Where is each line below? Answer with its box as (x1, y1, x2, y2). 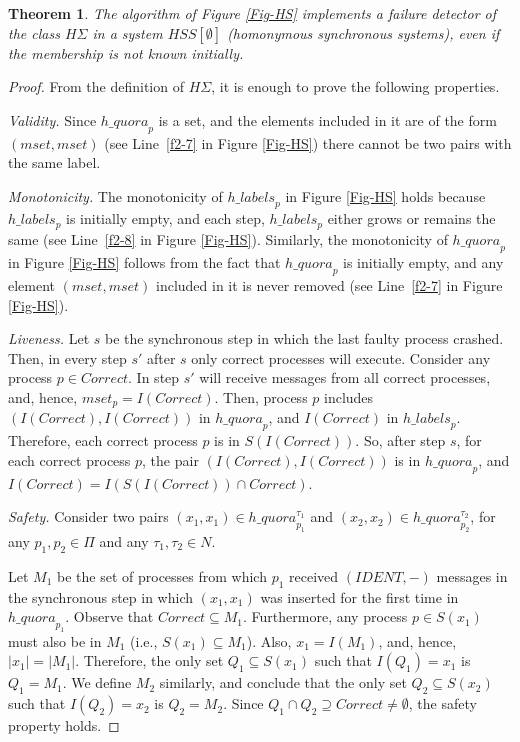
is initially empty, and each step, (66, 207, 265, 228)
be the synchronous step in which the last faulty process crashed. (105, 328, 504, 349)
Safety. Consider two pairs (8, 506, 169, 527)
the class (8, 22, 60, 43)
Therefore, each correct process (8, 430, 198, 451)
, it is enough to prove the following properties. (211, 76, 500, 97)
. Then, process (214, 386, 308, 407)
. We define (62, 672, 132, 693)
